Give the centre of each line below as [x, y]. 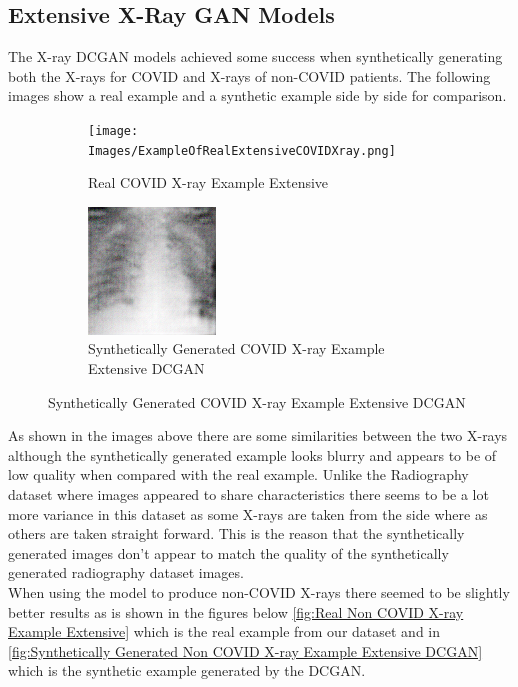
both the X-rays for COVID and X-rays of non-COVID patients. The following [249, 75]
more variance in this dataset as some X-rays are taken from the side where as [248, 513]
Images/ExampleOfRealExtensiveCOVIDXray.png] [242, 150]
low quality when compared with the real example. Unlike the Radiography [238, 474]
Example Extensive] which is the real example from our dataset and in [224, 631]
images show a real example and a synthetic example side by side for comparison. [257, 95]
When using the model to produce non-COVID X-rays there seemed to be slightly [259, 592]
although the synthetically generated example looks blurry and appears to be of [252, 454]
